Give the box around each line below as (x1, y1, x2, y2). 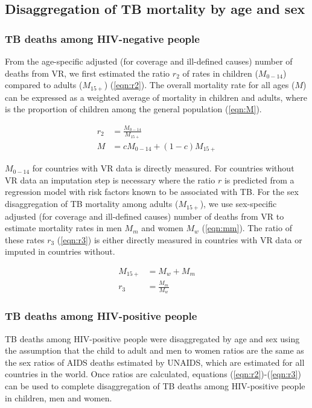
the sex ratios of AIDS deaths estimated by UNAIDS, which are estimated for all (5, 355, 305, 368)
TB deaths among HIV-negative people (5, 31, 200, 46)
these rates (5, 233, 45, 246)
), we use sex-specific (200, 197, 277, 210)
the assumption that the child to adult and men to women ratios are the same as (5, 344, 304, 357)
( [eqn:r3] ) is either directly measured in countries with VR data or (57, 233, 302, 246)
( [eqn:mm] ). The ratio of (202, 222, 292, 234)
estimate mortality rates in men (5, 222, 122, 234)
